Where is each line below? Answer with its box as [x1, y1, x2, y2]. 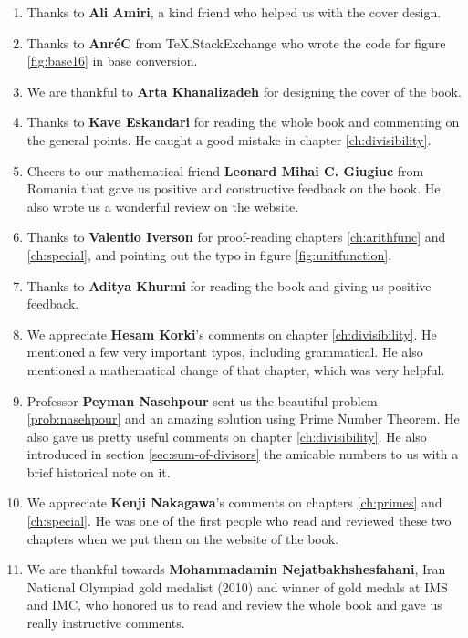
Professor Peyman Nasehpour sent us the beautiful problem [26, 391, 378, 410]
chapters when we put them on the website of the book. [26, 528, 339, 548]
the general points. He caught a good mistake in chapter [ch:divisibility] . [26, 130, 432, 149]
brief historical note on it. [26, 462, 171, 481]
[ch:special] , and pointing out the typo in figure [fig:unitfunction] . [26, 245, 392, 264]
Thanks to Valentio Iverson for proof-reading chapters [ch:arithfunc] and [26, 227, 446, 246]
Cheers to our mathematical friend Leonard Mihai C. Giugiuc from [26, 161, 424, 180]
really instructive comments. [26, 613, 185, 633]
